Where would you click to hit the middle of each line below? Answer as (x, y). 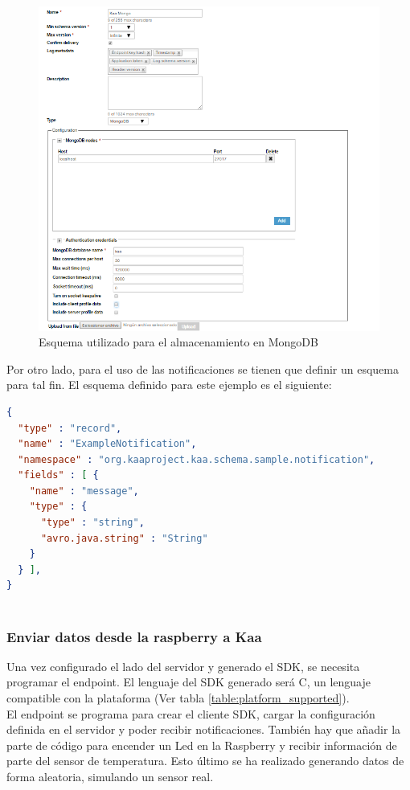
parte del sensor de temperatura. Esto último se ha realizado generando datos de (205, 761)
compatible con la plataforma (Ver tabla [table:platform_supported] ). (178, 698)
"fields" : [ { (58, 475)
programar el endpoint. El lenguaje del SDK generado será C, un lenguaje (189, 682)
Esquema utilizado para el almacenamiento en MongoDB (178, 342)
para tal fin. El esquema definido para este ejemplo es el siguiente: (169, 385)
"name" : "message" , (84, 491)
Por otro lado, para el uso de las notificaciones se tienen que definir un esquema (203, 368)
